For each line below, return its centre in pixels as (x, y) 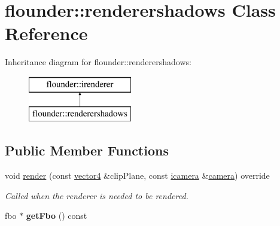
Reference (46, 33)
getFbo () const (57, 216)
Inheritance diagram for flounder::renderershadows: (98, 62)
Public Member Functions (87, 150)
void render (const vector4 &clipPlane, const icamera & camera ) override (137, 175)
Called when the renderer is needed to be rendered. (97, 195)
